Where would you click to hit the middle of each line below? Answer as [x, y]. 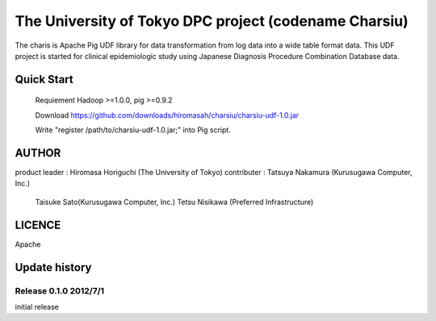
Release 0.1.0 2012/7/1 [60, 290]
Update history [53, 267]
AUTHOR [38, 153]
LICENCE [38, 225]
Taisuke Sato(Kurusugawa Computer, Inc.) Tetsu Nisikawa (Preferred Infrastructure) [174, 202]
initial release [37, 306]
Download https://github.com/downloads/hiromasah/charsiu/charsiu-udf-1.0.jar [167, 115]
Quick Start [44, 79]
